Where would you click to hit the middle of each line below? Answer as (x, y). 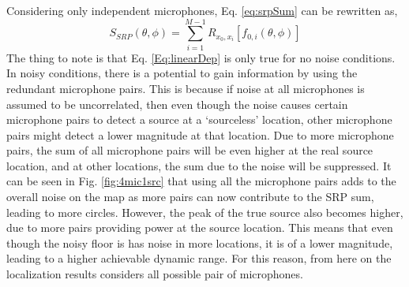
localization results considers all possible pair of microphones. (155, 274)
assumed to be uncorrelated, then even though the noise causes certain (177, 104)
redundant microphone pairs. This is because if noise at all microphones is (186, 88)
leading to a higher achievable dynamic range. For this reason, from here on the (199, 258)
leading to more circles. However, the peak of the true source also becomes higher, (205, 212)
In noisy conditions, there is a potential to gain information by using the (182, 73)
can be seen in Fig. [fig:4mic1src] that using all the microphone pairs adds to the (201, 181)
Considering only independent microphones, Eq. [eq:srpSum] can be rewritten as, (202, 10)
